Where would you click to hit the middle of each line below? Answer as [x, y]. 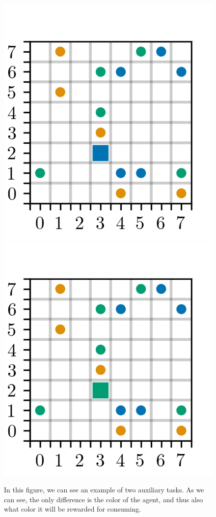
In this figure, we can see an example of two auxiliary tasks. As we [104, 490]
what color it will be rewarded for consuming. [73, 509]
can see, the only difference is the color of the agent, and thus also [104, 499]
